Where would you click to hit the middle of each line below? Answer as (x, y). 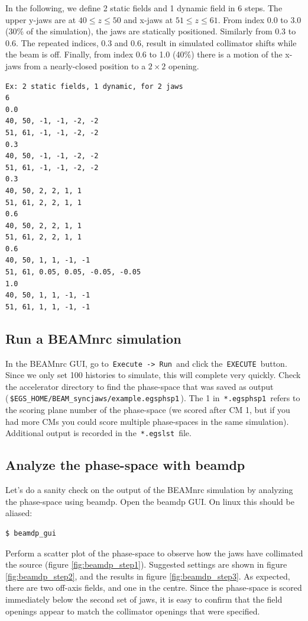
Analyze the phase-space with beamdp (125, 465)
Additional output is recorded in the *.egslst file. (98, 433)
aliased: (19, 513)
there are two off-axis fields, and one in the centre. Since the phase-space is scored (154, 588)
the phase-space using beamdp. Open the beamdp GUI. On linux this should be (150, 501)
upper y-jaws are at (41, 19)
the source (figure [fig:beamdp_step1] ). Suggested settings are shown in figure (146, 564)
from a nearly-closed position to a (85, 65)
